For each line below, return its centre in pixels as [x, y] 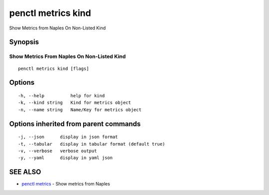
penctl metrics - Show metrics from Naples [66, 184]
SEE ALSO [25, 172]
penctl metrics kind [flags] [54, 68]
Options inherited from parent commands [75, 124]
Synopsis [24, 42]
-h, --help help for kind [62, 96]
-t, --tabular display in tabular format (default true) [92, 144]
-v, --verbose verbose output [58, 151]
